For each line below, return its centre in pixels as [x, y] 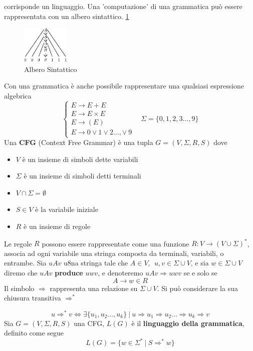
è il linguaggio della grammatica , [188, 323]
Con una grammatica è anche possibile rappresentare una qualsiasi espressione [124, 86]
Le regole [18, 243]
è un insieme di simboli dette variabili [80, 159]
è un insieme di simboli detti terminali [82, 176]
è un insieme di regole [57, 226]
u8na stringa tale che [96, 263]
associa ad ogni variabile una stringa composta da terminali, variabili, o [114, 253]
